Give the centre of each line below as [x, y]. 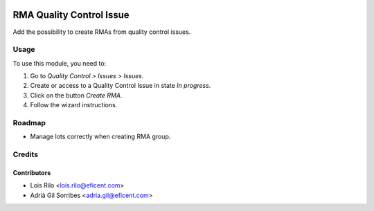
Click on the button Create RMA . [76, 95]
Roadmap [29, 122]
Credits [25, 154]
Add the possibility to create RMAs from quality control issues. [102, 32]
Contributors [32, 172]
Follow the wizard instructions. [74, 105]
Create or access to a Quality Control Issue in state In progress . [121, 86]
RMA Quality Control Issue [71, 15]
